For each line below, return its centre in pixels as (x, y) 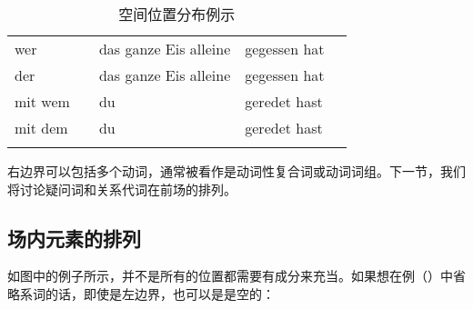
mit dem (41, 128)
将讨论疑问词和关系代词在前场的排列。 (122, 189)
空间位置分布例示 (177, 14)
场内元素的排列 (74, 238)
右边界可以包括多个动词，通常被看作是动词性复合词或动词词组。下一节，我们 (236, 171)
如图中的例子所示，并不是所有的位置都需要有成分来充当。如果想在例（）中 (230, 276)
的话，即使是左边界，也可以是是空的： (160, 293)
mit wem (42, 101)
